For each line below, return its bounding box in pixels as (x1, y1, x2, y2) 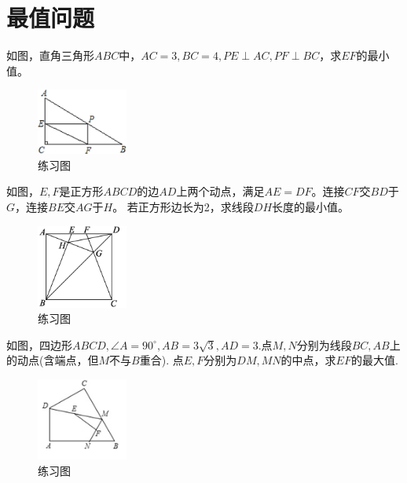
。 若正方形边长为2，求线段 (112, 198, 254, 214)
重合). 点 (139, 352, 184, 368)
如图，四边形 (6, 336, 72, 353)
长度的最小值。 (272, 198, 350, 214)
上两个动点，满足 (176, 183, 265, 199)
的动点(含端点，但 (6, 352, 99, 368)
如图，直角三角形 (6, 47, 94, 64)
